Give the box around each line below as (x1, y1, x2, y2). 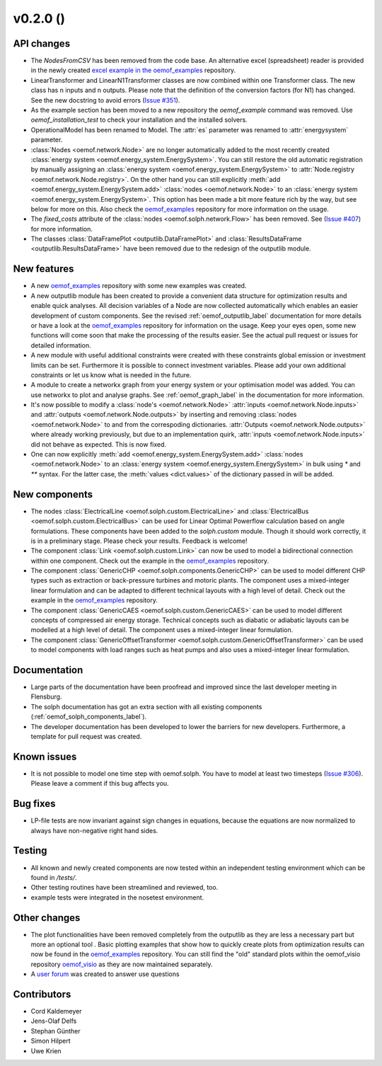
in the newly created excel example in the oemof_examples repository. (30, 66, 236, 74)
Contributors (13, 988, 71, 1000)
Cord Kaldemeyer (30, 1007, 82, 1016)
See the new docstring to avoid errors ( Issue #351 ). (30, 96, 180, 104)
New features (13, 263, 74, 275)
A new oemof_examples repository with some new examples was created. (30, 282, 247, 290)
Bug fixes (13, 798, 56, 810)
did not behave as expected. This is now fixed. (30, 440, 166, 449)
